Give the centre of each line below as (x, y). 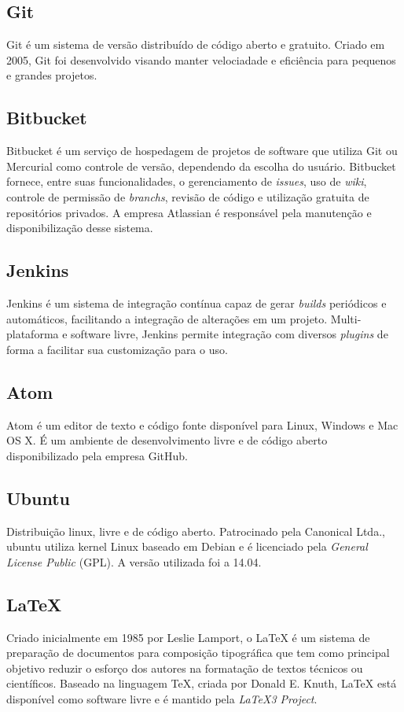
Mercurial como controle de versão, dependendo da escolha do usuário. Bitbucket (201, 166)
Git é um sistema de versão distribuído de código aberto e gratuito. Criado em (196, 44)
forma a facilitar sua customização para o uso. (117, 349)
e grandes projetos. (52, 75)
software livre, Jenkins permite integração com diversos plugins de (230, 334)
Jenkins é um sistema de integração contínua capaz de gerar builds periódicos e (196, 303)
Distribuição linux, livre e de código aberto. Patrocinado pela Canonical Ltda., (196, 531)
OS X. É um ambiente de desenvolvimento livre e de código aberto (167, 440)
